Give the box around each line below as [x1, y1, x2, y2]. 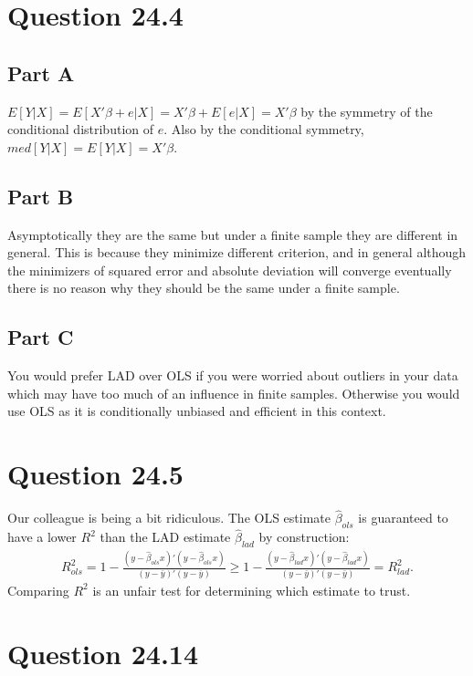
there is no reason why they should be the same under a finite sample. [7, 278, 400, 297]
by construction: [258, 527, 350, 546]
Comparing [7, 580, 69, 599]
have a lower [7, 527, 77, 546]
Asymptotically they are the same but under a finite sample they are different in [7, 224, 458, 244]
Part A [7, 58, 75, 87]
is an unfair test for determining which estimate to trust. [92, 580, 411, 599]
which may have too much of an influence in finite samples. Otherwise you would [7, 383, 460, 402]
